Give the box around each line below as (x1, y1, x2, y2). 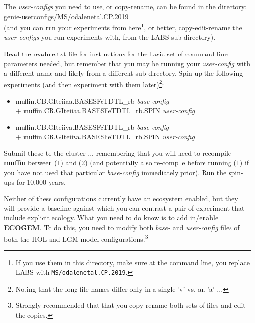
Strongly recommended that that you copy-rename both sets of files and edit (15, 300, 246, 310)
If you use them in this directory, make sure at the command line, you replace (15, 257, 250, 268)
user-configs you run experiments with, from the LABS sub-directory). (4, 32, 216, 42)
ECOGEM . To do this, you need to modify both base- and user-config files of (4, 222, 240, 232)
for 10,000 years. (16, 177, 66, 187)
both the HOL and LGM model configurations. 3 (4, 232, 148, 243)
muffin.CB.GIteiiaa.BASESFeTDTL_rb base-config (15, 96, 169, 106)
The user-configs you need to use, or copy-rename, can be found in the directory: (4, 1, 247, 11)
